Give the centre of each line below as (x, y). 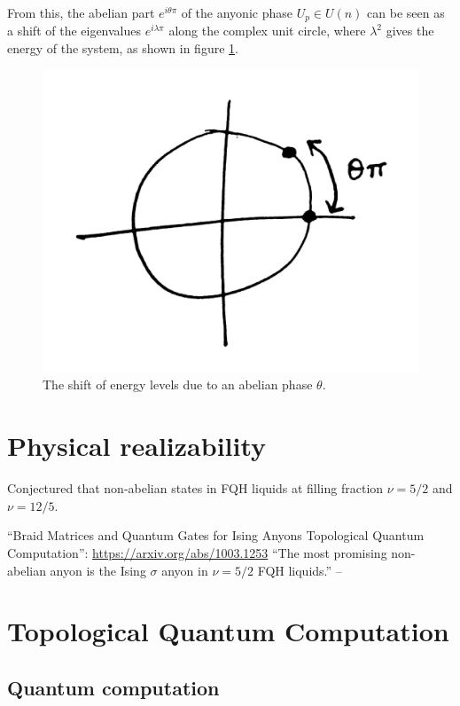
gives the (410, 31)
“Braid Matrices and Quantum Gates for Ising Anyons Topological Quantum (216, 535)
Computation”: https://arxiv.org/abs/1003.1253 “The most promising (197, 552)
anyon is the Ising (98, 570)
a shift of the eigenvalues (74, 31)
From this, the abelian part (81, 12)
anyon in (185, 570)
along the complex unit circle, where (267, 31)
